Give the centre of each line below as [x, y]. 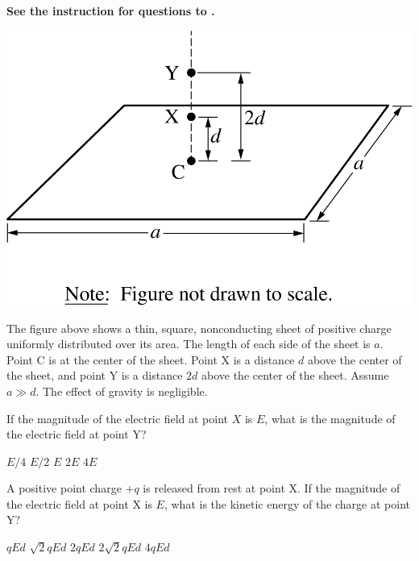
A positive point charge [64, 488]
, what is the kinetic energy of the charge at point [287, 503]
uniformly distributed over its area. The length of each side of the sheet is [189, 344]
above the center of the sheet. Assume [295, 375]
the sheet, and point [56, 375]
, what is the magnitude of [330, 418]
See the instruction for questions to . [111, 10]
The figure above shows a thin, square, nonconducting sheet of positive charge [199, 328]
